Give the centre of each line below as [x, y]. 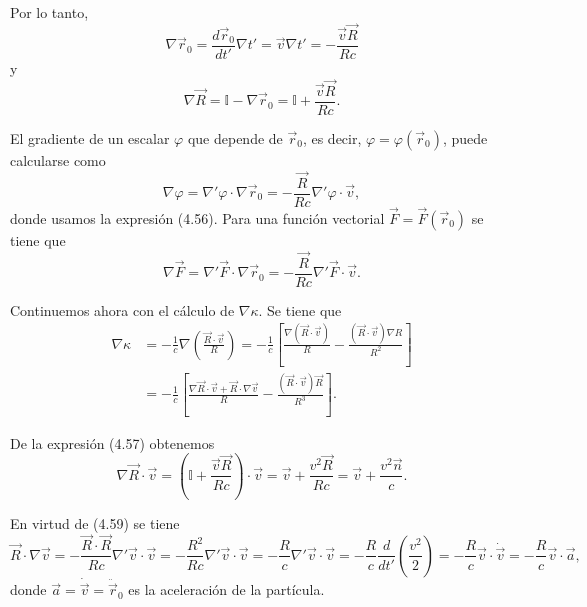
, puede [465, 137]
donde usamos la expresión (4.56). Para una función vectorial [197, 217]
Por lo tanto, [49, 12]
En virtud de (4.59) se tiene [95, 522]
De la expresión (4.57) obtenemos [112, 442]
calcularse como [58, 159]
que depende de [235, 137]
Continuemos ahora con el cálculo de [122, 309]
